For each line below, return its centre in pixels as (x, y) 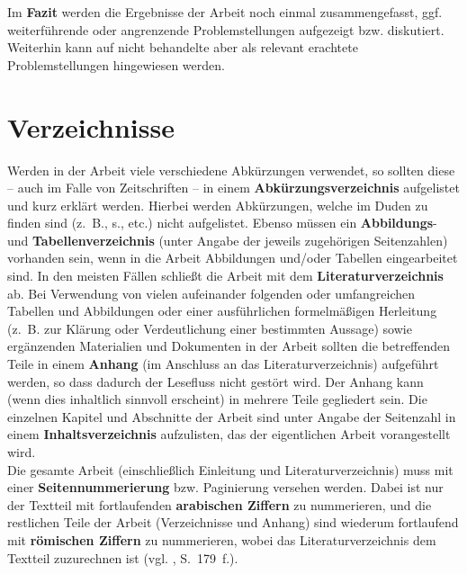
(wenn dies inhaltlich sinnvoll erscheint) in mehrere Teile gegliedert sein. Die (217, 399)
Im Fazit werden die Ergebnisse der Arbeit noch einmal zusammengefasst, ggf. (225, 12)
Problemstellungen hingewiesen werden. (116, 64)
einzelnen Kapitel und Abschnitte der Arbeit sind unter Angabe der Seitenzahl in (232, 416)
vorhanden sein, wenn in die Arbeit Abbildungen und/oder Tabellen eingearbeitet (233, 258)
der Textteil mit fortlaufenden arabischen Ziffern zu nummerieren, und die (220, 504)
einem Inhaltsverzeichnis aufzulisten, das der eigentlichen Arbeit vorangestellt (229, 434)
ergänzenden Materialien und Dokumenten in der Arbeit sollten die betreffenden (229, 346)
